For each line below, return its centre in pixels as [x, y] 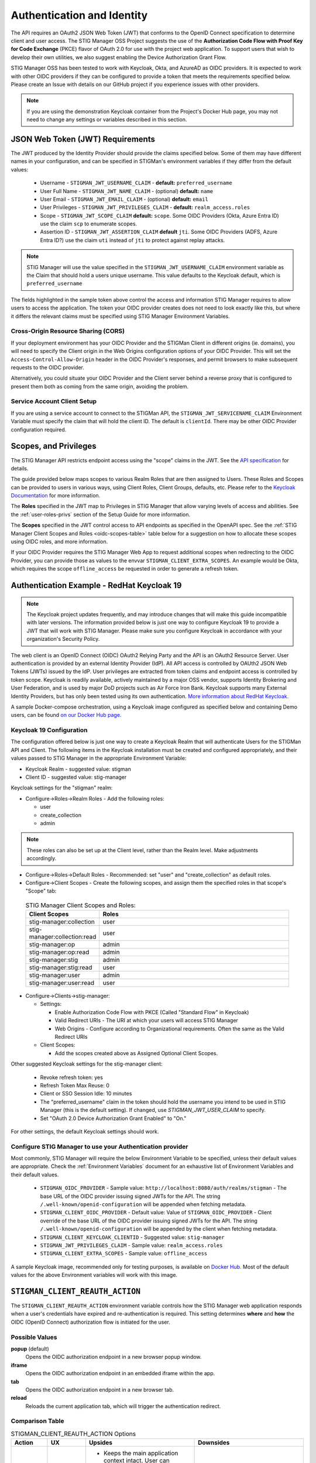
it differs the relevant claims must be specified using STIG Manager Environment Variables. [121, 316]
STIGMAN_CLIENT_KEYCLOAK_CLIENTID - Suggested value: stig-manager [132, 1237]
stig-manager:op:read [59, 952]
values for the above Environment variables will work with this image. [94, 1275]
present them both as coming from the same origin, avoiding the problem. [100, 386]
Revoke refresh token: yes [72, 1077]
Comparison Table [37, 1421]
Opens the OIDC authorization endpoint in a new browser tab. [100, 1389]
